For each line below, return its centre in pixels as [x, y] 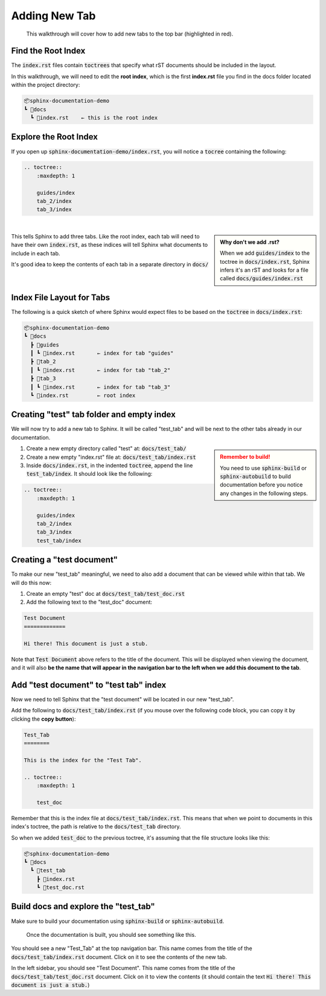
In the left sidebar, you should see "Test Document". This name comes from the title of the [123, 968]
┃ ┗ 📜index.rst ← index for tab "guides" [102, 353]
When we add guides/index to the [265, 253]
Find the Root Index [48, 51]
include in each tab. [36, 253]
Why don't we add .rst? [250, 242]
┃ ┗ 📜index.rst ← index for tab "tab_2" [101, 370]
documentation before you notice [261, 485]
